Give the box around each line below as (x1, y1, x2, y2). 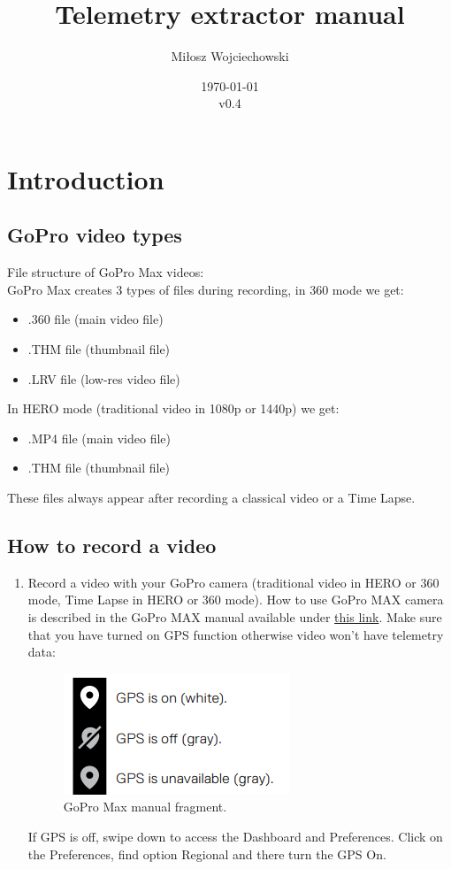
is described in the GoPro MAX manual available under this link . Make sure (27, 608, 442, 627)
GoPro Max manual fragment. (63, 797, 227, 816)
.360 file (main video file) (27, 310, 164, 328)
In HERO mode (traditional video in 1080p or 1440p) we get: (7, 399, 340, 418)
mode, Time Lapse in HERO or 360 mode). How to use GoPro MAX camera (27, 590, 444, 609)
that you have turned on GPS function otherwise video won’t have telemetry (27, 625, 444, 643)
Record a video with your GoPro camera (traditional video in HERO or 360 (27, 573, 440, 591)
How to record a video (7, 532, 217, 559)
